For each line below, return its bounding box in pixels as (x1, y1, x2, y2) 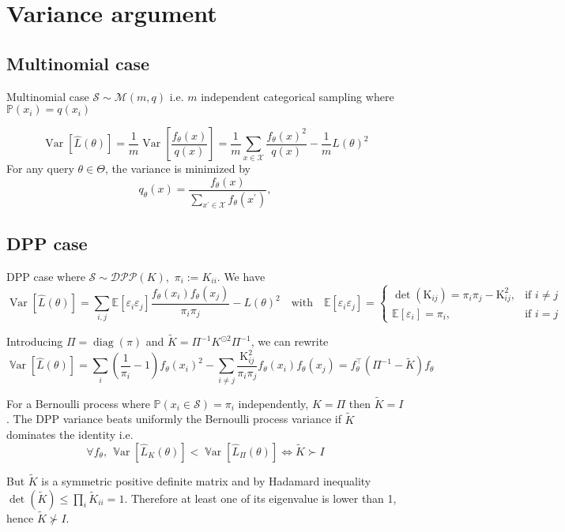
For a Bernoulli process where (6, 395, 150, 411)
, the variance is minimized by (104, 160, 250, 177)
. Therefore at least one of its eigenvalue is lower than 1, (124, 489, 397, 506)
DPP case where (6, 268, 85, 284)
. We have (217, 268, 266, 284)
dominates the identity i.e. (6, 426, 134, 443)
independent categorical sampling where (201, 88, 394, 104)
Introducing (6, 333, 63, 350)
